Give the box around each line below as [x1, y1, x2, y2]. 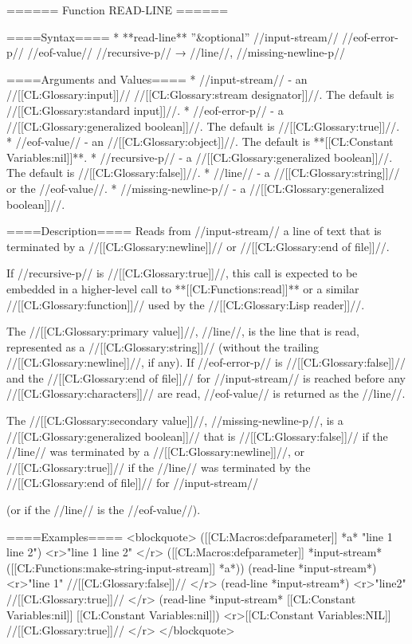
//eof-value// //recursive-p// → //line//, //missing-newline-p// [27, 44, 345, 61]
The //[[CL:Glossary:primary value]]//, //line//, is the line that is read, [6, 323, 359, 340]
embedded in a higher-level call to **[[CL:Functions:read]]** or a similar [6, 280, 359, 296]
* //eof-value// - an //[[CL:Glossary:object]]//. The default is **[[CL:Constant [6, 133, 394, 150]
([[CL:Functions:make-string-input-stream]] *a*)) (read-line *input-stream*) [6, 559, 377, 575]
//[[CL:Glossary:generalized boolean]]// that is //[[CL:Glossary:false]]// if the [6, 427, 388, 444]
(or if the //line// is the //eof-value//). [6, 501, 201, 518]
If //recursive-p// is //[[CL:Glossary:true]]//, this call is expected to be [6, 265, 358, 281]
